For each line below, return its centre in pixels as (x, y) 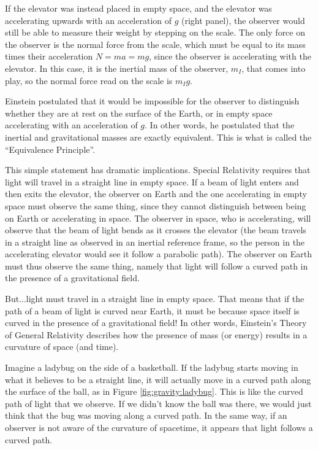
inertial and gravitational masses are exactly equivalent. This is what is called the (158, 137)
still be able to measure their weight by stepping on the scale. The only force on (155, 32)
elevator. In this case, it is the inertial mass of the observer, (117, 68)
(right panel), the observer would (243, 20)
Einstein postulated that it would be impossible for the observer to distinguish (152, 101)
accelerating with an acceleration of (71, 125)
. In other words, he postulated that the (220, 125)
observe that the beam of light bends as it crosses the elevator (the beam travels (156, 230)
